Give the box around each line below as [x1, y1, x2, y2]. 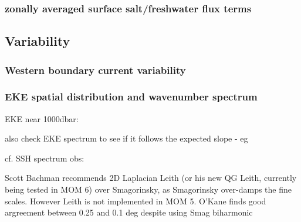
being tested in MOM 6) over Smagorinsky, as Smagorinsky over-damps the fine [5, 183, 292, 196]
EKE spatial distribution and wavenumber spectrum [5, 89, 258, 104]
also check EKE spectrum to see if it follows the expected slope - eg [5, 132, 248, 144]
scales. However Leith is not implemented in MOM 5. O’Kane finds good [5, 194, 266, 207]
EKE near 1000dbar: [5, 112, 79, 125]
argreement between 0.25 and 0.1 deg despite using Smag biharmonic [5, 206, 253, 218]
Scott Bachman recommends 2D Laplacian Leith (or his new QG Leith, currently [5, 171, 297, 184]
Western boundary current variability [5, 62, 186, 77]
